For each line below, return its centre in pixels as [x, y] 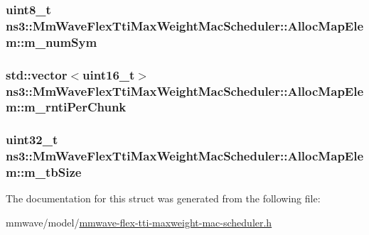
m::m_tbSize [44, 172]
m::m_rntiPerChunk [66, 107]
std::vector [37, 74]
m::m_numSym [52, 42]
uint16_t [109, 74]
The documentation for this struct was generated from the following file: [163, 198]
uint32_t [32, 140]
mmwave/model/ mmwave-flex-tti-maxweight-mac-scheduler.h [139, 223]
